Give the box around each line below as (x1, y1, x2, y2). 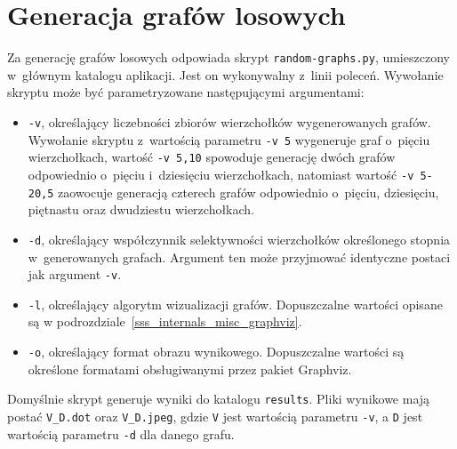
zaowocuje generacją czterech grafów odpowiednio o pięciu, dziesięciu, (58, 182, 439, 201)
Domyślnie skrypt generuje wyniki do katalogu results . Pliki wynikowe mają (7, 389, 430, 408)
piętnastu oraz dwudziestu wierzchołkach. (28, 200, 255, 219)
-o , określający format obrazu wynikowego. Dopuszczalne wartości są (28, 342, 405, 360)
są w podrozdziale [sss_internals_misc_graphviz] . (28, 312, 302, 331)
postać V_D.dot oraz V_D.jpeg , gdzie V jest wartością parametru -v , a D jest (7, 406, 423, 425)
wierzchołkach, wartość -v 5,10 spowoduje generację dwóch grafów (28, 148, 396, 166)
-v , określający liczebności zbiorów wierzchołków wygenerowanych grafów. (28, 112, 431, 131)
